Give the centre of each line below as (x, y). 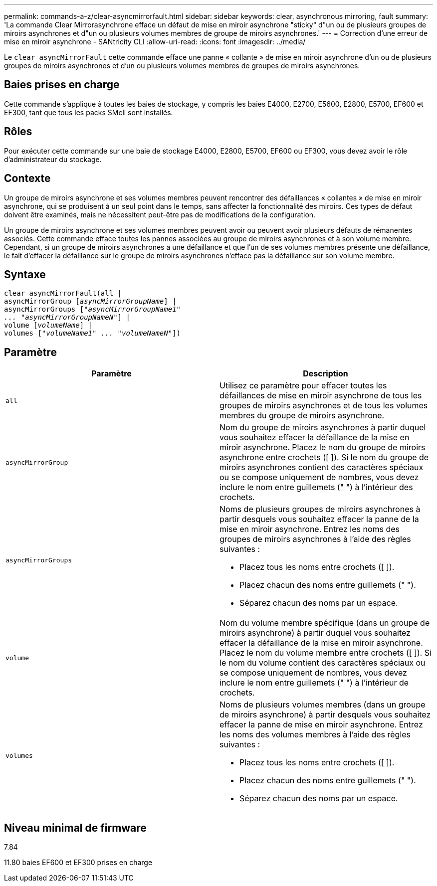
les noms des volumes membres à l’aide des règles (315, 735)
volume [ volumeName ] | (48, 325)
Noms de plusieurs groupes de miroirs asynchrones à (320, 509)
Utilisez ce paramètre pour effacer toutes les (303, 386)
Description (326, 374)
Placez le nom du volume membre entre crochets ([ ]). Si (326, 653)
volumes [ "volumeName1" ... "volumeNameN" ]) (93, 333)
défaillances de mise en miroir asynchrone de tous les (321, 396)
